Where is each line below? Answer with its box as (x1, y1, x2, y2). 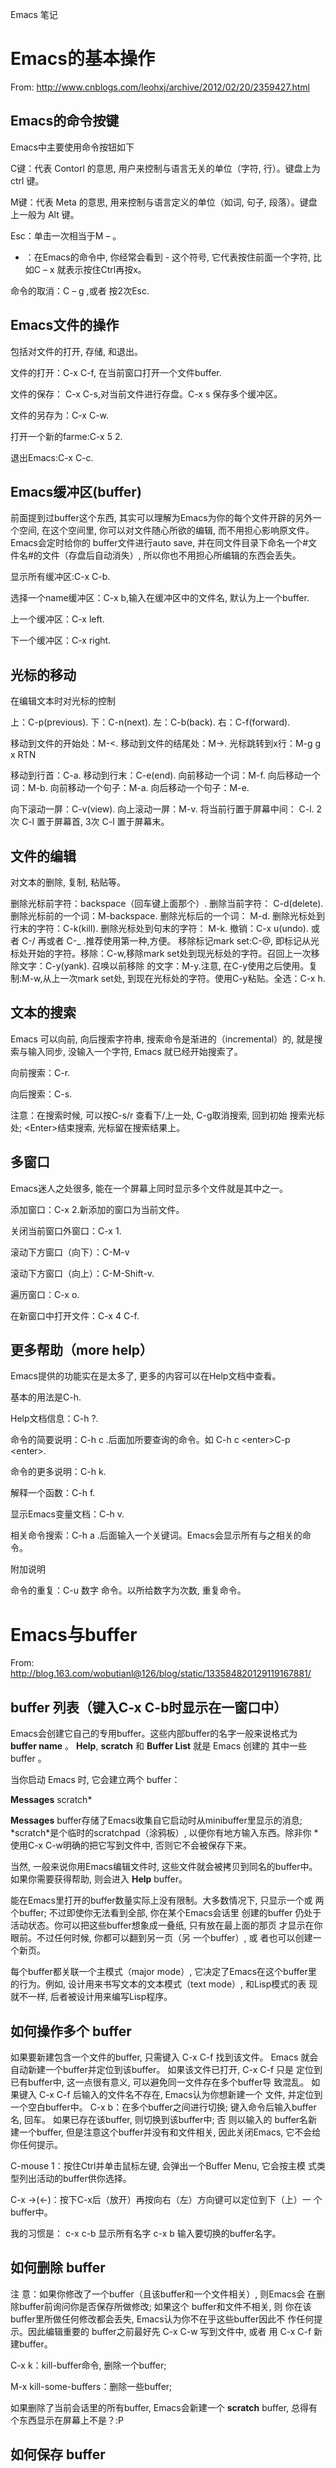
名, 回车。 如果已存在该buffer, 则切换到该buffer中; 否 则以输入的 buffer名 (10, 2114, 309, 2125)
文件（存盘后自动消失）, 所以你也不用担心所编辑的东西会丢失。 (41, 549, 302, 562)
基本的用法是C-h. (10, 1391, 82, 1403)
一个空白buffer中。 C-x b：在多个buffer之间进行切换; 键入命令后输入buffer (10, 2101, 317, 2113)
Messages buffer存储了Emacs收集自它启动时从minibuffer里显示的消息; (10, 1814, 303, 1827)
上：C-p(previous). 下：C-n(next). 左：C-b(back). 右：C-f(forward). (10, 716, 291, 728)
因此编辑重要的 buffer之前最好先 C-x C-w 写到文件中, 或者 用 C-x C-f (27, 2325, 312, 2337)
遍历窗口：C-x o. (10, 1288, 80, 1300)
